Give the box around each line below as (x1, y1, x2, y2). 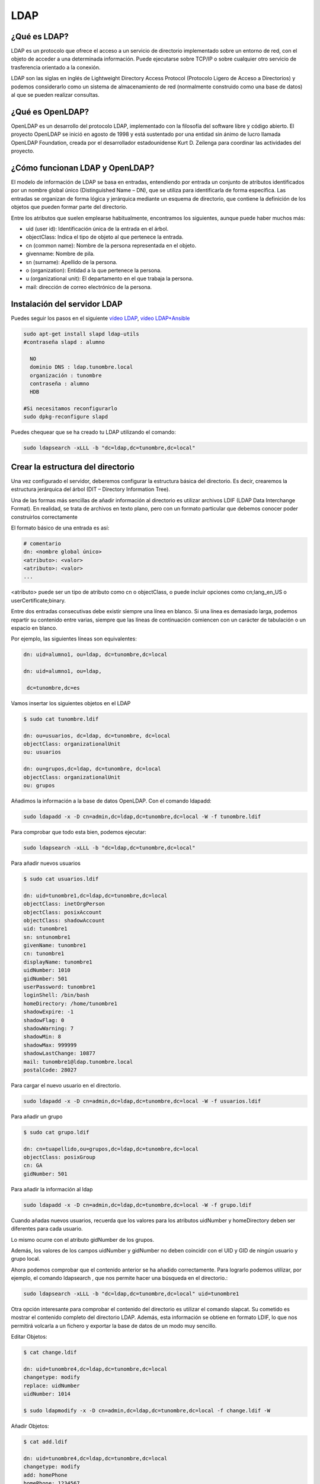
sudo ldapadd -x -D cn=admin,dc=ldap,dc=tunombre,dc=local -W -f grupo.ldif (23, 1201, 252, 1208)
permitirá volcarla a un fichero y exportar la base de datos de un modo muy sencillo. (11, 1322, 217, 1329)
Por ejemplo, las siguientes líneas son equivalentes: (11, 635, 137, 642)
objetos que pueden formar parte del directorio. (11, 204, 127, 211)
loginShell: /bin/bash (23, 992, 89, 998)
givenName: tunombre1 (23, 942, 87, 949)
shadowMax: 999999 (23, 1042, 77, 1048)
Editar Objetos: (11, 1333, 47, 1340)
